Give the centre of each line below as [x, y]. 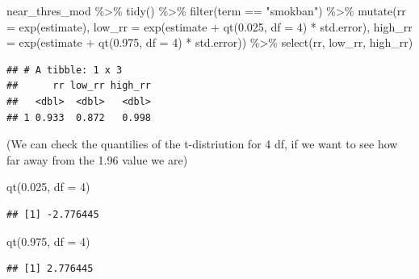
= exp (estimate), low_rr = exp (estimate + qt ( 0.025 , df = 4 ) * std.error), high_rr [209, 26]
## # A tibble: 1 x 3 [65, 70]
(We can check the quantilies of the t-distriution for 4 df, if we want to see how [202, 144]
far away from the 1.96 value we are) [97, 159]
